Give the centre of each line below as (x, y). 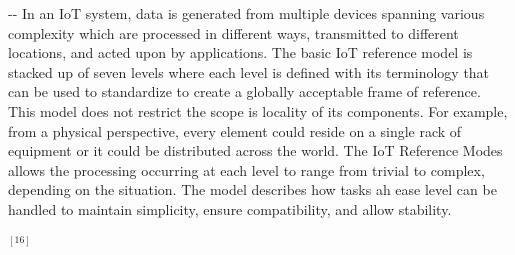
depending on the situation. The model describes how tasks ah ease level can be (252, 189)
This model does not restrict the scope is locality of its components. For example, (258, 110)
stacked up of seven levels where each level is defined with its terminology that (249, 71)
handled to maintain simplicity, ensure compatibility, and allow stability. (230, 208)
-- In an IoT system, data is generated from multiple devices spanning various (246, 13)
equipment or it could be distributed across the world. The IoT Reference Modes (255, 150)
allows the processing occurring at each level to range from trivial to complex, (246, 169)
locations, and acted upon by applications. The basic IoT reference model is (240, 52)
